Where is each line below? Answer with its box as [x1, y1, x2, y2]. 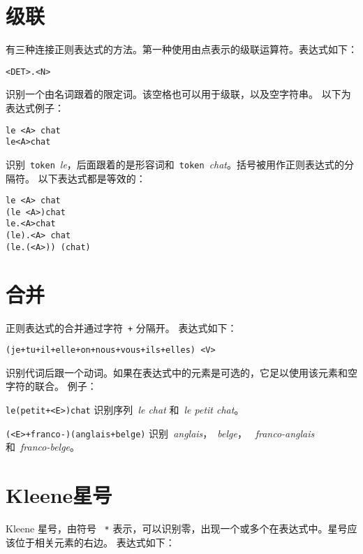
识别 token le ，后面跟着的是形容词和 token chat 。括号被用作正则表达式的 [6, 156, 345, 171]
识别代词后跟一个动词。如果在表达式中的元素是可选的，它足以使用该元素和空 [6, 365, 357, 379]
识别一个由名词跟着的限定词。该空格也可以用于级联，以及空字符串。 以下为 [6, 87, 351, 101]
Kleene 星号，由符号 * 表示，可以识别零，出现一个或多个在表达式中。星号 [6, 521, 348, 536]
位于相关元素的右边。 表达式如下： [15, 534, 175, 549]
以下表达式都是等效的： [38, 170, 146, 185]
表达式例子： [6, 100, 64, 115]
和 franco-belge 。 [6, 439, 80, 454]
